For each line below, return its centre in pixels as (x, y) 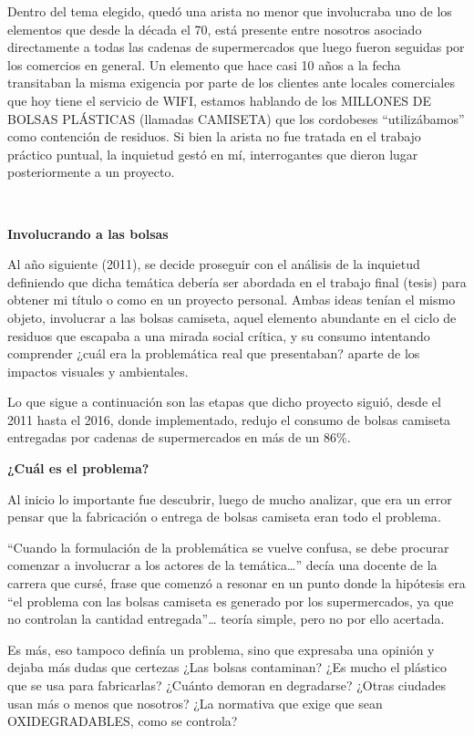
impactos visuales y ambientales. (98, 371)
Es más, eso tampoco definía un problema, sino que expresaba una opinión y (221, 649)
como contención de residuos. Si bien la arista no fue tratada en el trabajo (214, 136)
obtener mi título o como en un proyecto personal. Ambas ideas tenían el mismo (232, 300)
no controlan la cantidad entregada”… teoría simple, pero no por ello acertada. (226, 619)
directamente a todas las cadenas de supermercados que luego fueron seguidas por (236, 47)
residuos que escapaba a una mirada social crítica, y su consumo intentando (219, 335)
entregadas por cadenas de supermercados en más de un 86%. (179, 437)
